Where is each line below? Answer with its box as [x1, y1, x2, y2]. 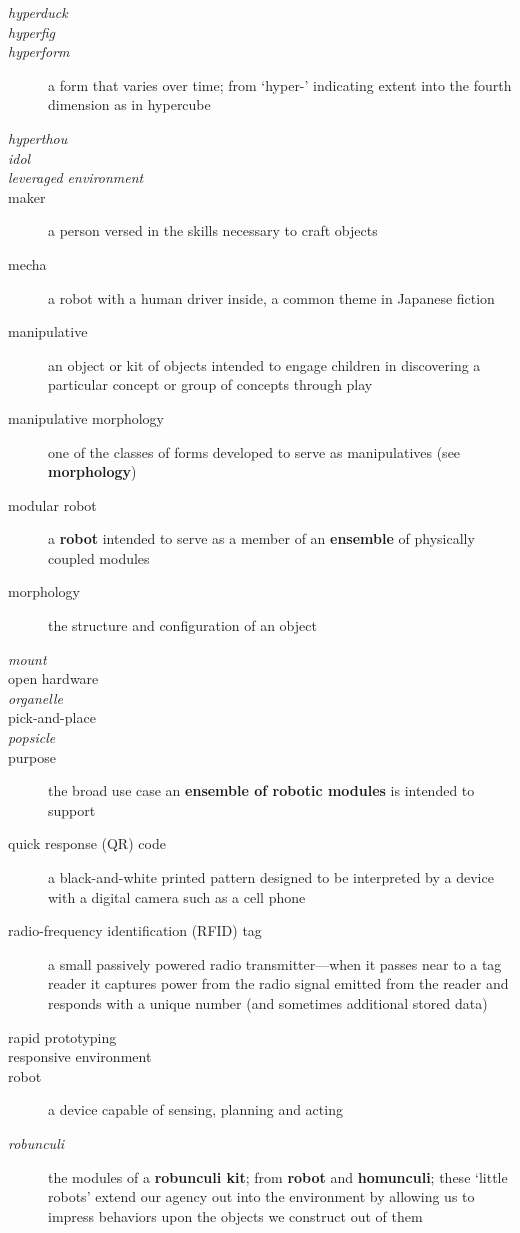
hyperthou [8, 127, 68, 148]
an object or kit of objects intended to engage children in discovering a [48, 354, 481, 375]
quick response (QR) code [8, 833, 166, 854]
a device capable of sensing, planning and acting [48, 1099, 343, 1120]
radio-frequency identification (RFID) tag [8, 920, 262, 941]
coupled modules [48, 547, 150, 568]
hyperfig [8, 21, 56, 42]
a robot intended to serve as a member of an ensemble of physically [48, 528, 475, 549]
